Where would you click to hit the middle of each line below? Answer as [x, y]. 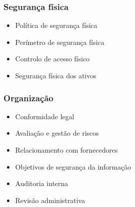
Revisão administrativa [50, 200]
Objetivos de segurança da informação [73, 166]
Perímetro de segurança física [60, 42]
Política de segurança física [56, 25]
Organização [29, 98]
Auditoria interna [42, 183]
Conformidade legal [45, 116]
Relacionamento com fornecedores [67, 150]
